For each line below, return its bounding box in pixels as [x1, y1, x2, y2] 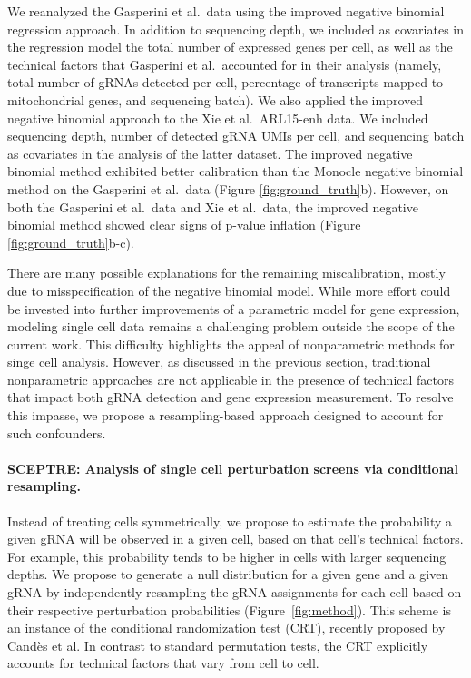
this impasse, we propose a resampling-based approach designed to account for [7, 406, 444, 425]
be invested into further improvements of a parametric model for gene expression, [7, 299, 460, 318]
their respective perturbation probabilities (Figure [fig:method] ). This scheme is [7, 600, 451, 619]
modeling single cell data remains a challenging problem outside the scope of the [7, 317, 455, 336]
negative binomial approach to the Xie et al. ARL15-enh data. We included [7, 108, 428, 127]
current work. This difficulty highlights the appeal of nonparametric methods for [7, 334, 455, 353]
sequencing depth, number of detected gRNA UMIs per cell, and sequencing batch [7, 126, 465, 145]
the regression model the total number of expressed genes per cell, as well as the [7, 37, 453, 56]
